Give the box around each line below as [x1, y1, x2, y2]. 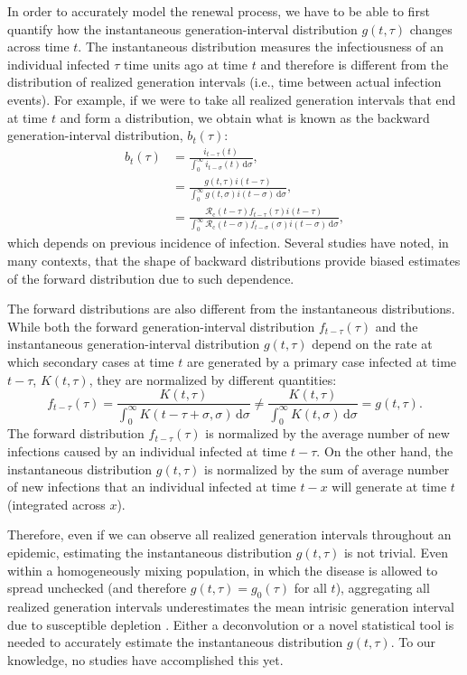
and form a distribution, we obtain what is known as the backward [60, 108, 430, 127]
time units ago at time [124, 54, 248, 73]
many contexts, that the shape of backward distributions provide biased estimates [7, 251, 461, 270]
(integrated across [7, 494, 106, 513]
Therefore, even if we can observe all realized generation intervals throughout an [7, 525, 452, 544]
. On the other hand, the [316, 442, 453, 460]
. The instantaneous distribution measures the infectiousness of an [78, 37, 444, 56]
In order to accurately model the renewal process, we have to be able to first [7, 2, 430, 20]
